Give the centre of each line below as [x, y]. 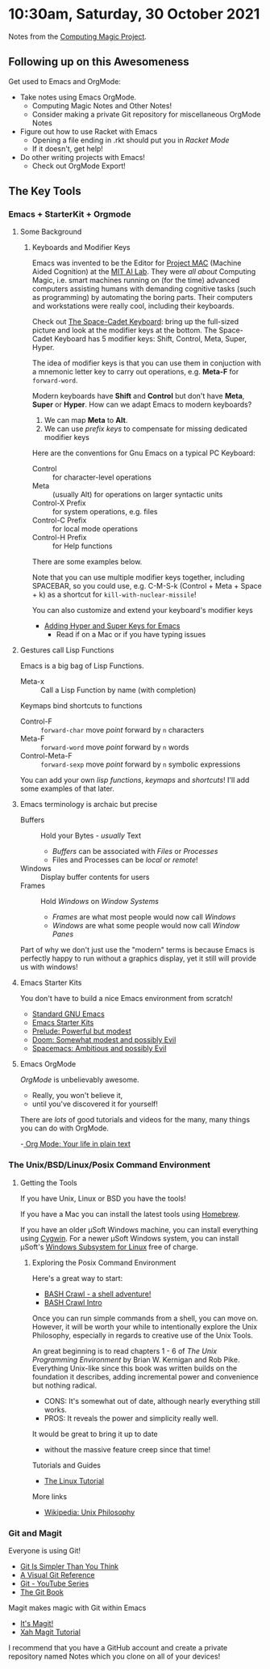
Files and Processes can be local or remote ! [125, 860]
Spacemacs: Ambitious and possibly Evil [99, 1049]
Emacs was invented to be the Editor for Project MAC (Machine [137, 263]
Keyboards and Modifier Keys [81, 247]
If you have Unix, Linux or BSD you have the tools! [103, 1198]
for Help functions [82, 546]
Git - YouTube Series [54, 1584]
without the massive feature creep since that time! [127, 1449]
